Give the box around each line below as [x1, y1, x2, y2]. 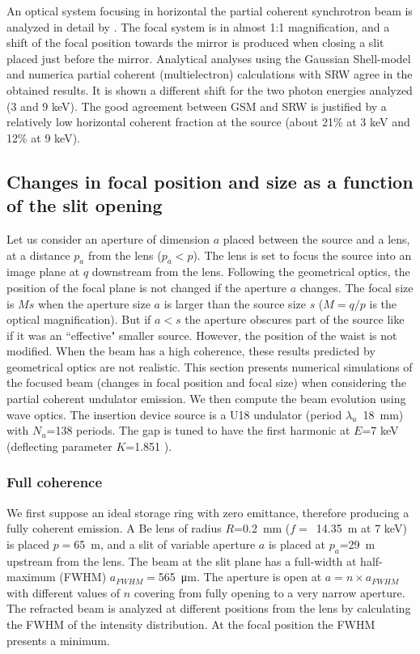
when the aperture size [37, 295, 151, 312]
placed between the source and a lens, [223, 230, 410, 247]
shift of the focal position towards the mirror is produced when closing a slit [6, 34, 384, 51]
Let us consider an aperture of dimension [6, 230, 210, 247]
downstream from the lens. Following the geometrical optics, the [91, 263, 410, 280]
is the [369, 295, 397, 312]
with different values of [6, 584, 121, 601]
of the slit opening [6, 193, 163, 218]
